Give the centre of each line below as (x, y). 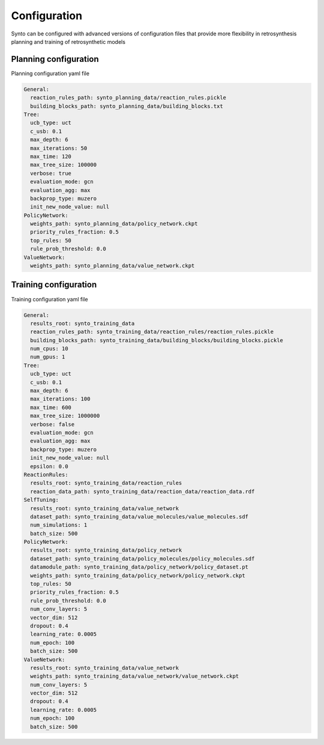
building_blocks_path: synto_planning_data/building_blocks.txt (127, 106)
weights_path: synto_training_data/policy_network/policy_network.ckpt (138, 575)
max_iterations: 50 (59, 148)
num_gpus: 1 (48, 357)
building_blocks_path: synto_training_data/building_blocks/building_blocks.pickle (157, 340)
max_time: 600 (51, 407)
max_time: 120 (51, 156)
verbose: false (52, 424)
